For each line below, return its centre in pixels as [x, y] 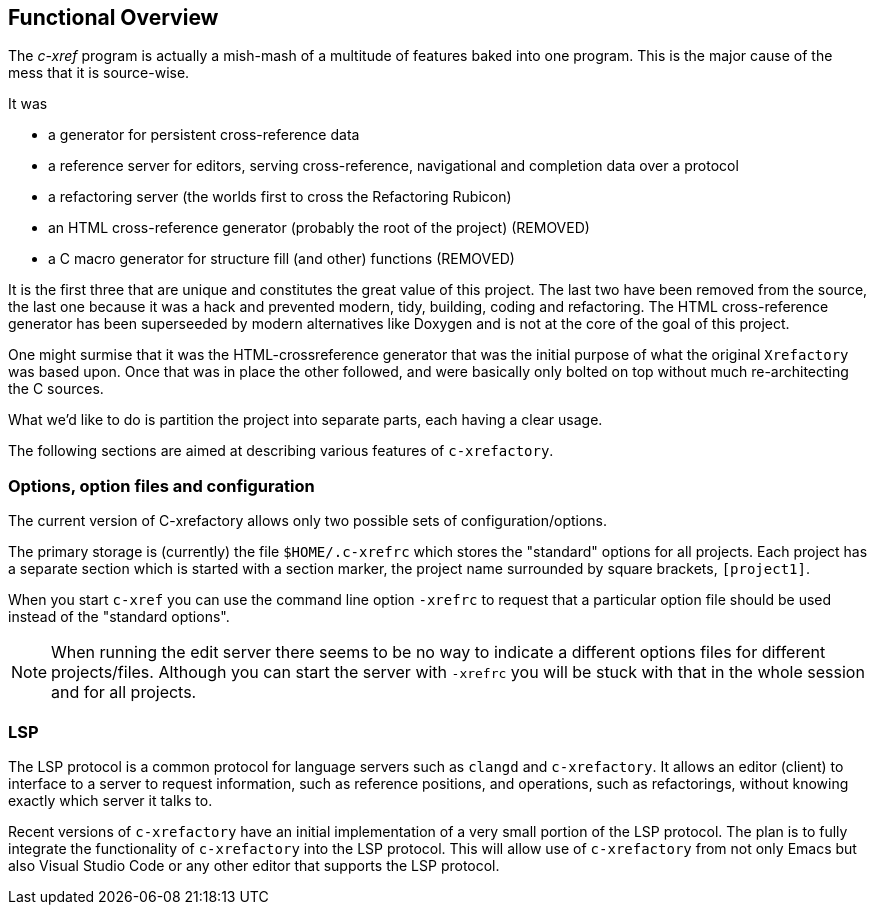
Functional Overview [113, 17]
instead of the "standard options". [119, 617]
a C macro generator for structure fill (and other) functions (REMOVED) [281, 259]
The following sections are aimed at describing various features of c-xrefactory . [281, 451]
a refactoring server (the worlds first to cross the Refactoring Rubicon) [280, 197]
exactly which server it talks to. [110, 800]
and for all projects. [124, 692]
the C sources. [56, 389]
